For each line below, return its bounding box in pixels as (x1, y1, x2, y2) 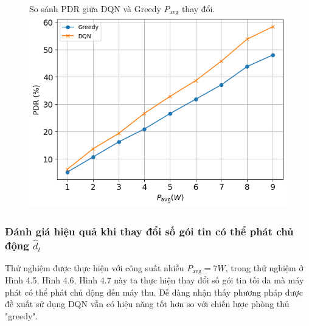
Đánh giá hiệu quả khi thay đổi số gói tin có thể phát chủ (5, 223, 294, 238)
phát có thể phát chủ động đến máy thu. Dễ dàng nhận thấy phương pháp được (5, 285, 303, 298)
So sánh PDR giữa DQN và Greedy (29, 2, 161, 15)
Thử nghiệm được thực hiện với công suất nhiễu (5, 261, 184, 274)
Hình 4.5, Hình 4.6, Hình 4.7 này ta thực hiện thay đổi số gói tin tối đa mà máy (5, 274, 304, 286)
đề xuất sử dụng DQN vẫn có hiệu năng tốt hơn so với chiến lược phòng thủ (5, 297, 290, 310)
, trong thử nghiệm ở (225, 261, 304, 274)
